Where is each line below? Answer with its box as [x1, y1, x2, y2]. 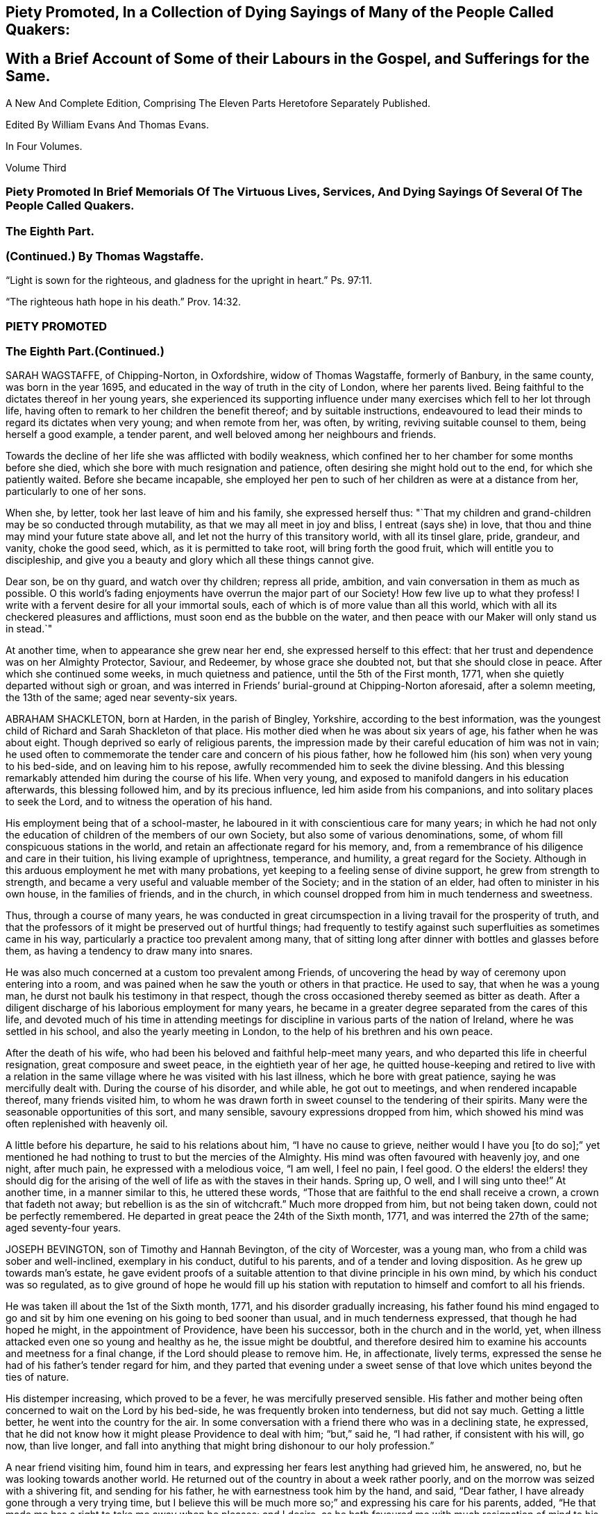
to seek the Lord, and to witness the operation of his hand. [6, 796, 273, 808]
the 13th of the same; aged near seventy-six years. [6, 691, 237, 704]
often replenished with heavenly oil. [6, 1118, 168, 1130]
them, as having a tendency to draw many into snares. [6, 945, 253, 957]
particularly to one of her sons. [6, 485, 146, 498]
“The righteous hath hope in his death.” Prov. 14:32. [6, 296, 241, 308]
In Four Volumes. [6, 140, 83, 152]
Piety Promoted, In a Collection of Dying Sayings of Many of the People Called [6, 3, 554, 21]
